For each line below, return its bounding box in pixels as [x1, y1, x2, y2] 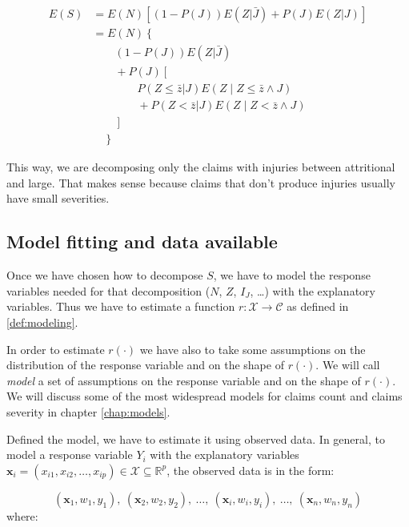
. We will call [315, 356, 380, 373]
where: [6, 507, 38, 524]
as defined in [287, 298, 349, 315]
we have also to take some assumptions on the [139, 340, 366, 357]
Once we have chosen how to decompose [6, 267, 203, 284]
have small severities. [6, 190, 110, 207]
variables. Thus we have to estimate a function [6, 298, 235, 315]
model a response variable [6, 446, 133, 463]
